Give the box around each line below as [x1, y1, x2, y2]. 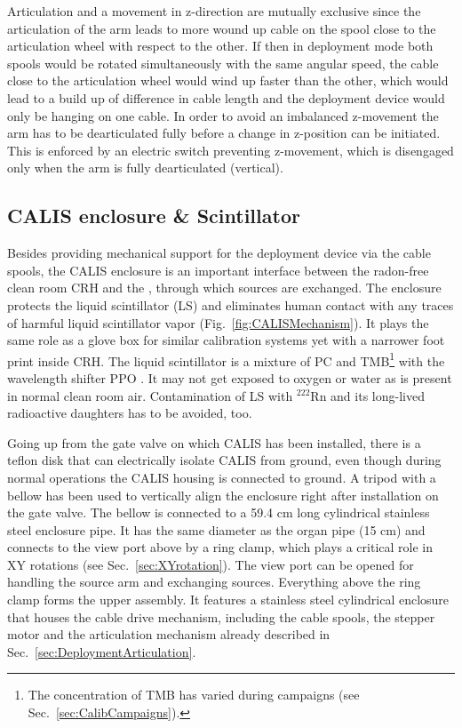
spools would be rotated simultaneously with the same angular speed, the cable [7, 53, 439, 72]
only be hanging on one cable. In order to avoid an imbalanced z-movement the [7, 106, 439, 124]
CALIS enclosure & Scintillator [7, 202, 300, 229]
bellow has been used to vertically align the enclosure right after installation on [7, 485, 439, 504]
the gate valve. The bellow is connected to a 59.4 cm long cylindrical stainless [7, 503, 430, 522]
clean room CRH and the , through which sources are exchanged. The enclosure [7, 278, 442, 297]
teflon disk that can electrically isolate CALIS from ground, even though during [7, 451, 442, 469]
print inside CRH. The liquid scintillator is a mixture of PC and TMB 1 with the [7, 348, 445, 370]
